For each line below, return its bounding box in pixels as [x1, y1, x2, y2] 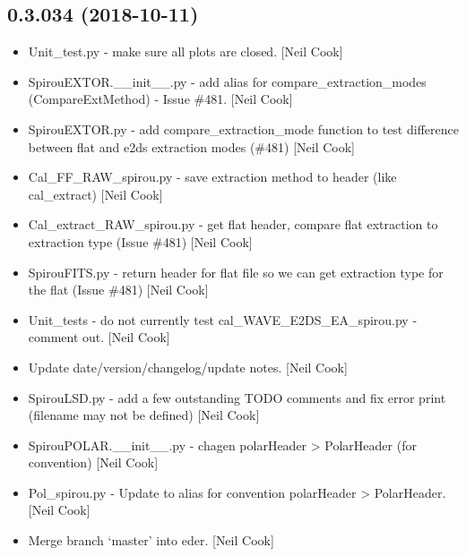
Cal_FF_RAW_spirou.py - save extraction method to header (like [28, 167, 397, 186]
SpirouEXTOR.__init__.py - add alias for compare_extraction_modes [28, 72, 427, 90]
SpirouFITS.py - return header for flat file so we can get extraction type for [28, 262, 444, 281]
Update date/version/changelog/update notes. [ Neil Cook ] [28, 357, 348, 376]
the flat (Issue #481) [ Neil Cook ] [28, 280, 209, 299]
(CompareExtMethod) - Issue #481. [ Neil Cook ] [28, 90, 293, 108]
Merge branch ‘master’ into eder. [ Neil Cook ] [28, 531, 274, 550]
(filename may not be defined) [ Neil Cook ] [28, 406, 260, 424]
